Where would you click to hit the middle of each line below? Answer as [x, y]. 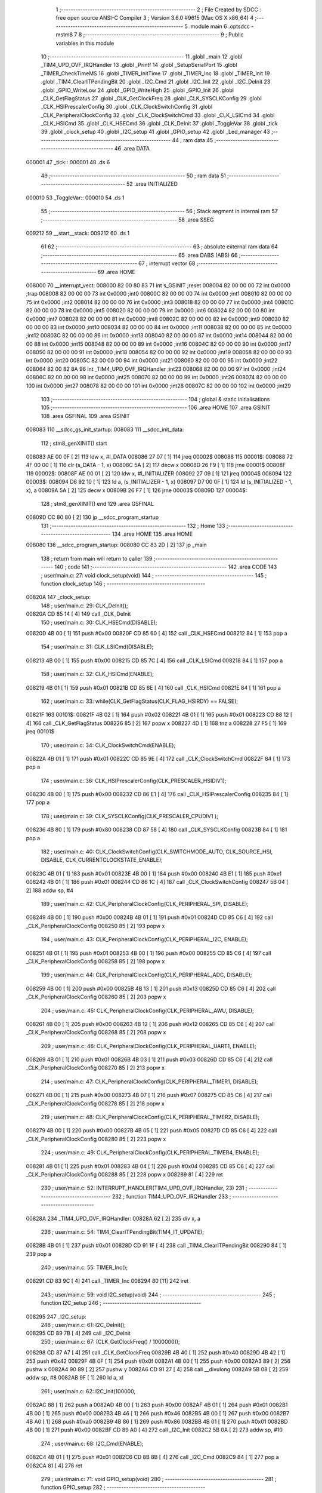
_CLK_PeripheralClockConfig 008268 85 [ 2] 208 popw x [96, 1033]
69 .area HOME [116, 272]
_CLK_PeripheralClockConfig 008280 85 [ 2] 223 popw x [96, 1139]
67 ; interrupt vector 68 [167, 263]
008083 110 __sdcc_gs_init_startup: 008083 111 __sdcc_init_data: [105, 429]
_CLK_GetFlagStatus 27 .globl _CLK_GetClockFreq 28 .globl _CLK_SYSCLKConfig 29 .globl [151, 98]
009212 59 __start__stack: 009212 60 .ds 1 [78, 233]
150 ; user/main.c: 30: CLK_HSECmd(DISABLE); [99, 622]
